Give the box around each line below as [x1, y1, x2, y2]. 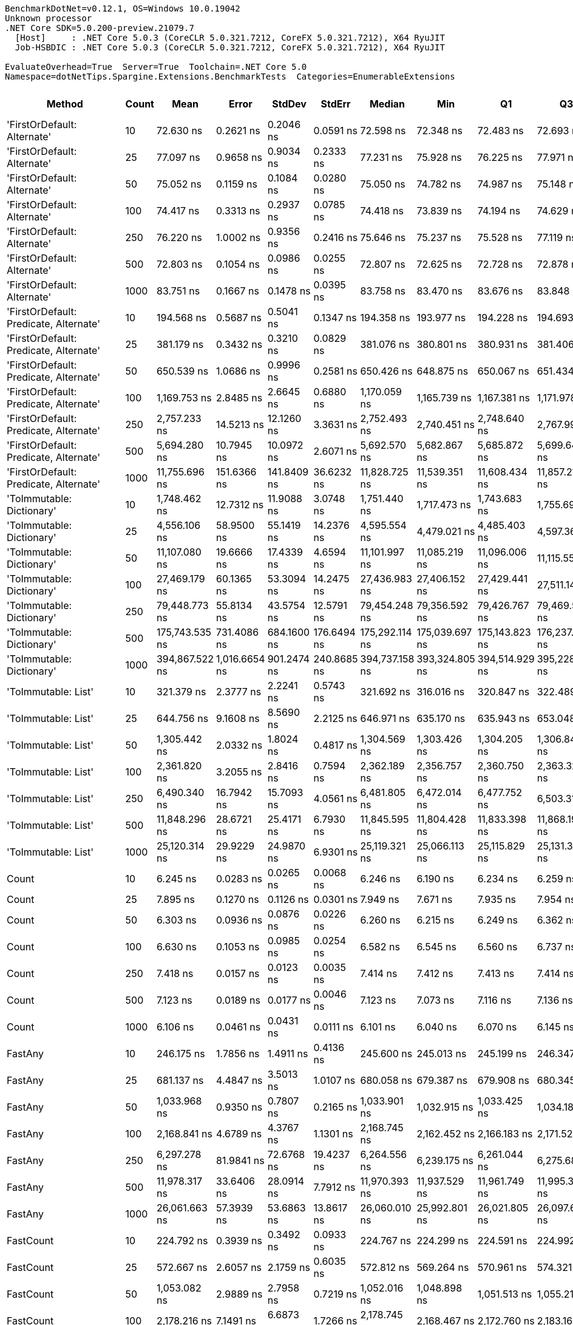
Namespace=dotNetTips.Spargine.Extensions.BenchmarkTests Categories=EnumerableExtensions [5, 72, 455, 81]
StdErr [320, 98, 351, 110]
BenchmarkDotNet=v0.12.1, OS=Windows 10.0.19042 [5, 4, 240, 13]
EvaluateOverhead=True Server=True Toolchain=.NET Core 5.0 [5, 62, 307, 72]
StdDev [272, 98, 307, 110]
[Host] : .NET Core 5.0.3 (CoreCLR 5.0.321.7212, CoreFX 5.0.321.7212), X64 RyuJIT [15, 33, 445, 43]
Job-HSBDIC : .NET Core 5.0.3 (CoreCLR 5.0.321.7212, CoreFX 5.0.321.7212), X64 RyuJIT [15, 43, 445, 52]
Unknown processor [5, 13, 92, 23]
